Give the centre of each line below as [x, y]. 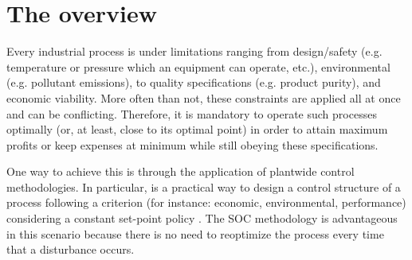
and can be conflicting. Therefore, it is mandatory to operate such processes [192, 113]
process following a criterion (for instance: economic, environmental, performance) [206, 202]
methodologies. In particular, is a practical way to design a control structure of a [204, 186]
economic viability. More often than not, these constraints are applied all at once [204, 97]
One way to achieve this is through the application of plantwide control [180, 171]
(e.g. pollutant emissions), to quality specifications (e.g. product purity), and [194, 82]
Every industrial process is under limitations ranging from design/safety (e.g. [194, 51]
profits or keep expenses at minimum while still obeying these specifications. [192, 144]
